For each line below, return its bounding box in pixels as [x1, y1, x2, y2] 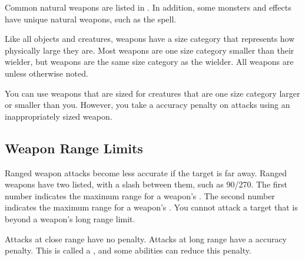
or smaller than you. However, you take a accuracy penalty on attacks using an [5, 98, 290, 111]
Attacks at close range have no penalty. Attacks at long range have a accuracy [5, 232, 287, 245]
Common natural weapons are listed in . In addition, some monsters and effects [5, 1, 291, 13]
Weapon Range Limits [5, 139, 143, 157]
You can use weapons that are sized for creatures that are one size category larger [5, 87, 300, 99]
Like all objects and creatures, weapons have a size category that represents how [5, 32, 295, 45]
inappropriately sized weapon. [5, 110, 112, 122]
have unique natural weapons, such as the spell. [5, 12, 177, 25]
